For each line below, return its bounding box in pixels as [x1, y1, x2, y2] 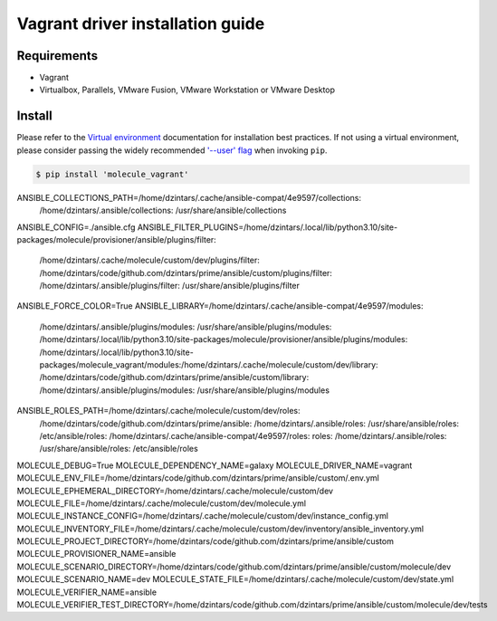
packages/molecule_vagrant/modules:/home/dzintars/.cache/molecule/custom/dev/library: [39, 359, 379, 370]
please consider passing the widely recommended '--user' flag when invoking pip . [16, 145, 328, 156]
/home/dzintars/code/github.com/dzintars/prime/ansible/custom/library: [39, 372, 310, 383]
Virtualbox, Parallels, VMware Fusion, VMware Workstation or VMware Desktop [39, 84, 335, 95]
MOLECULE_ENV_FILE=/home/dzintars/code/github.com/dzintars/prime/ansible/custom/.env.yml [16, 473, 379, 483]
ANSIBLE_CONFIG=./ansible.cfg [16, 222, 136, 233]
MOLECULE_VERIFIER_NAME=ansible [16, 587, 158, 597]
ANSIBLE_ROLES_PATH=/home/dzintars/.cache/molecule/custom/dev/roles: [16, 406, 301, 416]
